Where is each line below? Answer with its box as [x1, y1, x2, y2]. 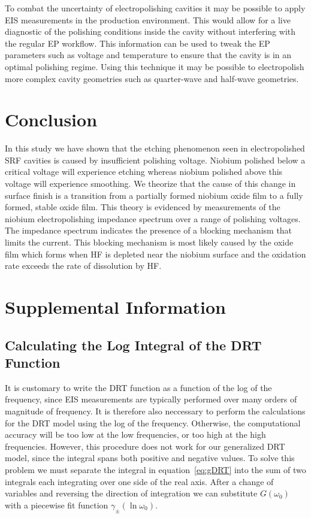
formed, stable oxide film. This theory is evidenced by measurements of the [5, 201, 280, 213]
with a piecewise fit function [5, 498, 108, 511]
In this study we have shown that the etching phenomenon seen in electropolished [5, 142, 305, 155]
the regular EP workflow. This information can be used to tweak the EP [5, 37, 270, 49]
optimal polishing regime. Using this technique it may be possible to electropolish [5, 60, 304, 72]
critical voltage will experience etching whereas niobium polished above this [5, 165, 283, 178]
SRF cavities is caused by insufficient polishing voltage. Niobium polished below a [5, 153, 306, 166]
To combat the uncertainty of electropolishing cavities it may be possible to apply [5, 2, 306, 14]
